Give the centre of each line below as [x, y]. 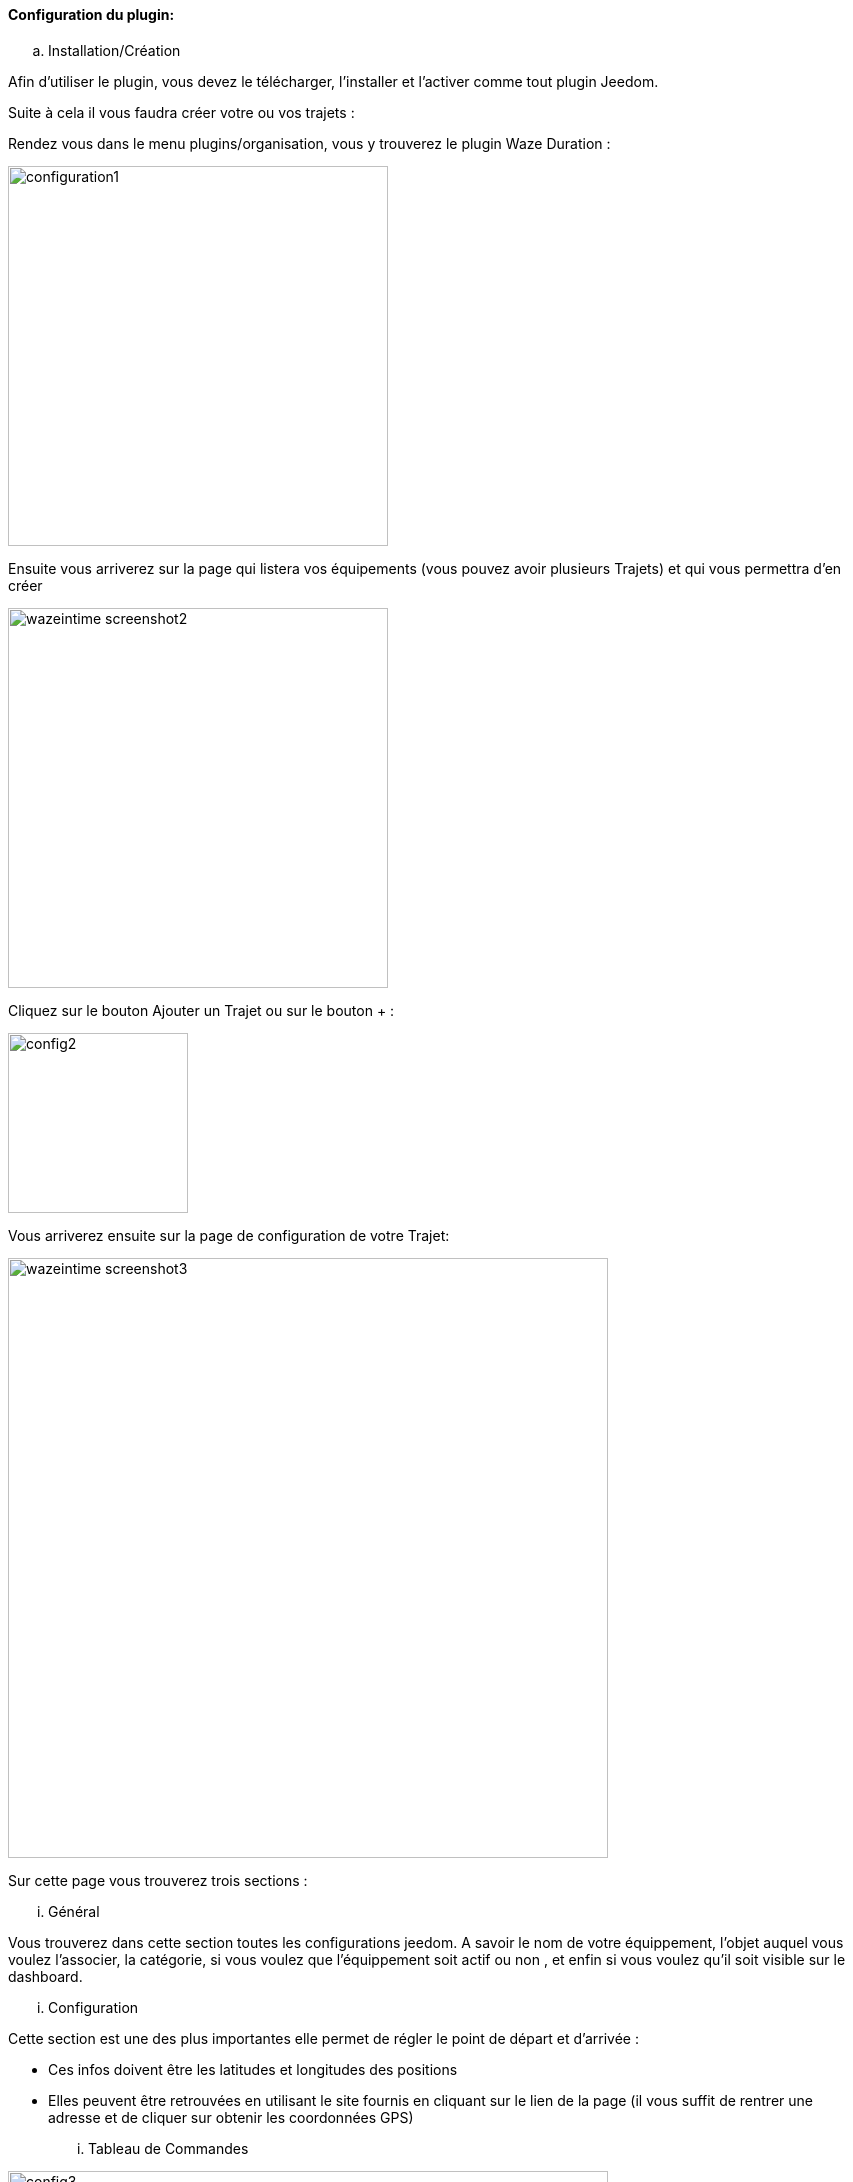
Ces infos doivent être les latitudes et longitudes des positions [253, 2069]
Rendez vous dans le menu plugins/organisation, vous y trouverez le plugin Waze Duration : [309, 143]
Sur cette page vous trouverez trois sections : [158, 1880]
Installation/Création [114, 50]
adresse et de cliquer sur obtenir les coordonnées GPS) [231, 2117]
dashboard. [45, 1976]
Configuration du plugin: [91, 14]
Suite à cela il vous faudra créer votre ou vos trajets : [181, 112]
